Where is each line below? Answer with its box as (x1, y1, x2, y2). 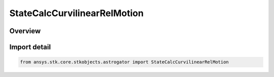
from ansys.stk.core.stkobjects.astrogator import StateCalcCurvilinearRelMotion (20, 59, 229, 65)
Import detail (9, 43, 51, 51)
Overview (9, 27, 41, 35)
